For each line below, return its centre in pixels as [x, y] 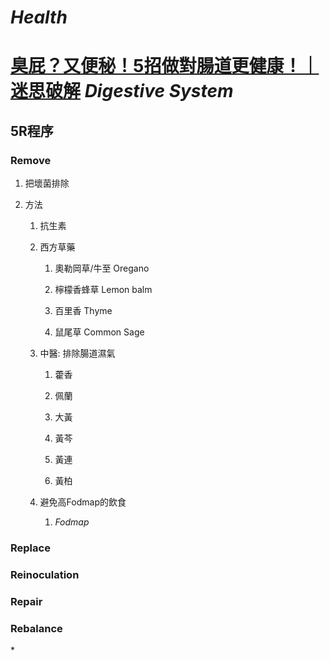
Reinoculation [45, 574]
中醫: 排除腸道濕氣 [77, 353]
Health [39, 17]
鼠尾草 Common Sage [99, 332]
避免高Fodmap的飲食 [83, 502]
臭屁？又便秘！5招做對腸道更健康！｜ [165, 66]
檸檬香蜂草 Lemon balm [103, 290]
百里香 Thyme [83, 311]
